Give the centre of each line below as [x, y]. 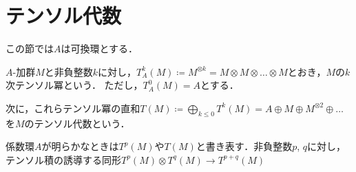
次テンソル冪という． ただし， [74, 85]
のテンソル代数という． [77, 123]
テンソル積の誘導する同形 [63, 159]
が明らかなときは [80, 146]
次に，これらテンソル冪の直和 [73, 108]
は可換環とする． [100, 49]
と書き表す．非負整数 [244, 146]
